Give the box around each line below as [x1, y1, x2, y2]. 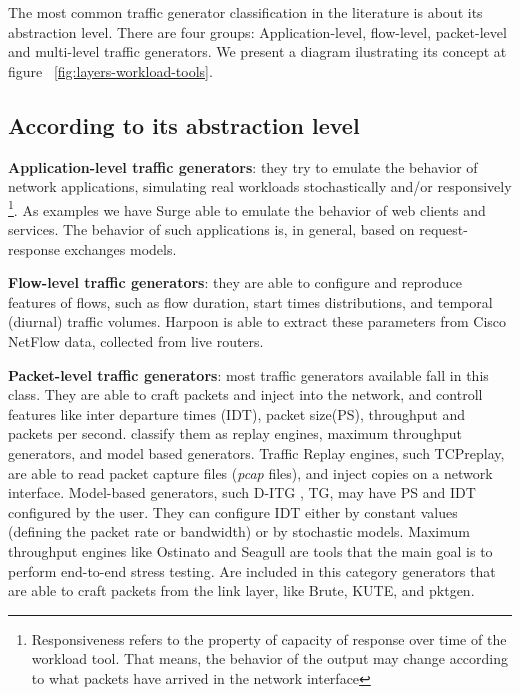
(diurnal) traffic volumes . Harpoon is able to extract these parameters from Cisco [8, 311, 507, 332]
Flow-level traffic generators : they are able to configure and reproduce [8, 272, 463, 293]
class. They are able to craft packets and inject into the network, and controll [8, 384, 483, 405]
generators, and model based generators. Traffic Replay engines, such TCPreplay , [8, 442, 505, 463]
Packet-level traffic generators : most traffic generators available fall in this [8, 364, 489, 385]
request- [419, 219, 468, 240]
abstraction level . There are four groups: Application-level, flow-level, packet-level [8, 21, 507, 42]
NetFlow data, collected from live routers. [8, 330, 264, 351]
